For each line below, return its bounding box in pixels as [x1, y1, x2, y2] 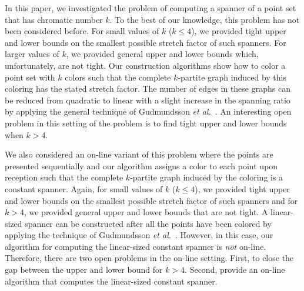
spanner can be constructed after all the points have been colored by [25, 217, 272, 229]
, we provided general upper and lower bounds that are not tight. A [24, 206, 268, 218]
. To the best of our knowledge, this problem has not [109, 13, 300, 25]
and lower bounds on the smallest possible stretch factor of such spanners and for [5, 194, 298, 206]
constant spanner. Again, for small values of [5, 182, 163, 195]
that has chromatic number [5, 13, 103, 25]
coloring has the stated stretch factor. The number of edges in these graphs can [5, 82, 290, 95]
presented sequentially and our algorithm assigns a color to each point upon [5, 159, 278, 172]
